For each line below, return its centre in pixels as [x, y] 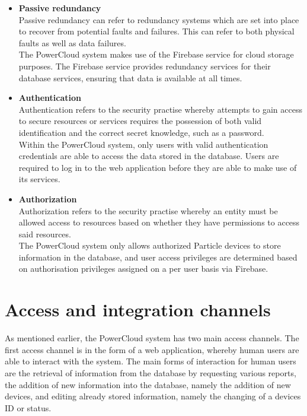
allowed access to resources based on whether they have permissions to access [159, 222]
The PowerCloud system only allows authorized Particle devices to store [150, 245]
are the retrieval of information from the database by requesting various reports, [151, 372]
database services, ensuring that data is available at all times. [130, 77]
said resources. [45, 234]
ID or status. [28, 407]
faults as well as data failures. [72, 42]
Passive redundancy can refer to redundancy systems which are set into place [159, 19]
